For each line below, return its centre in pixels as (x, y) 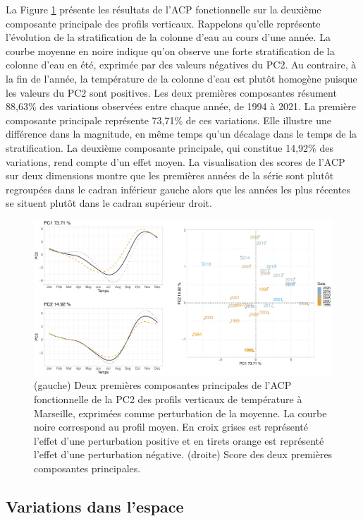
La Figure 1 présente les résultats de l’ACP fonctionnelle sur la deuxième (164, 9)
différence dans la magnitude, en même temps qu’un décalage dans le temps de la (181, 134)
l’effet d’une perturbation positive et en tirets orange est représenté (179, 440)
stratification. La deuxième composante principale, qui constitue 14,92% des (170, 147)
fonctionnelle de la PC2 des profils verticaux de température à (168, 399)
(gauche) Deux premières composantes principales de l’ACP (163, 385)
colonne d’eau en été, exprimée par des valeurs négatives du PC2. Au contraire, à (181, 65)
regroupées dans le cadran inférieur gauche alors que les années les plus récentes (178, 189)
